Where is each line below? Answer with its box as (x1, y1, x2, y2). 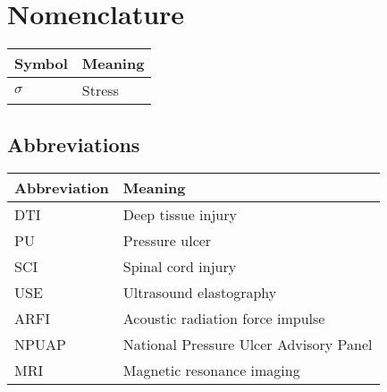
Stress (81, 80, 119, 101)
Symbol (14, 53, 68, 74)
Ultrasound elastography (122, 282, 277, 303)
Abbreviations (7, 130, 140, 158)
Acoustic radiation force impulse (122, 308, 325, 329)
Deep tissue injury (122, 204, 237, 226)
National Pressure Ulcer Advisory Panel (122, 334, 373, 355)
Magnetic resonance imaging (122, 360, 300, 381)
